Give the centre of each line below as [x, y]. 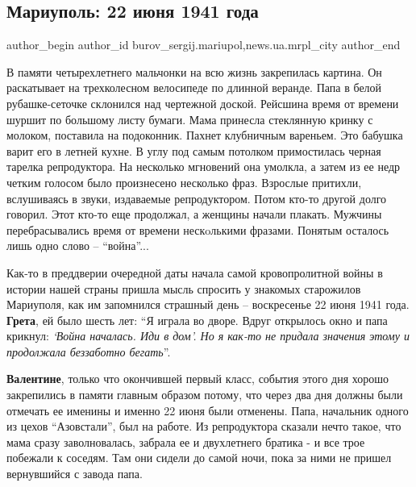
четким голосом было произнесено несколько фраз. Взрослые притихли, [184, 182]
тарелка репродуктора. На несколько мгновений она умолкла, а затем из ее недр [204, 166]
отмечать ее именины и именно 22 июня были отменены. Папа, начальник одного [208, 410]
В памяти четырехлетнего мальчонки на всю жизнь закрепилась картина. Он [194, 71]
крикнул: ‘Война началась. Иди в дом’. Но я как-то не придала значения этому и [208, 336]
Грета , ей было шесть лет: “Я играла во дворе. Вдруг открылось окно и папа [197, 320]
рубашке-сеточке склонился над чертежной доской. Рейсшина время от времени [203, 103]
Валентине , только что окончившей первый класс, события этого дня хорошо [198, 379]
